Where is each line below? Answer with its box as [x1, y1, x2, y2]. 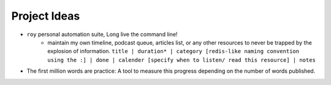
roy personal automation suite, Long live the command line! [26, 31, 178, 38]
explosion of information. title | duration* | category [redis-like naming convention [47, 48, 300, 55]
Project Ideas [11, 9, 80, 23]
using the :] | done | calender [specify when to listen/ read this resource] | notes [47, 56, 316, 64]
